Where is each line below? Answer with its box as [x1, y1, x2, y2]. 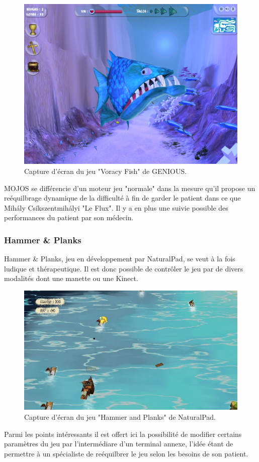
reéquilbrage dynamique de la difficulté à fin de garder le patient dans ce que [4, 193, 241, 203]
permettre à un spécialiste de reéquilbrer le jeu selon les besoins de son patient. [4, 448, 248, 458]
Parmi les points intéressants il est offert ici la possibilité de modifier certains [4, 428, 242, 439]
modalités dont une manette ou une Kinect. [4, 273, 138, 284]
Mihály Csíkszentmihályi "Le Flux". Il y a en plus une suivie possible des [4, 202, 228, 213]
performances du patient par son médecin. [4, 212, 134, 223]
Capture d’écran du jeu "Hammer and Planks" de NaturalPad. [24, 412, 216, 422]
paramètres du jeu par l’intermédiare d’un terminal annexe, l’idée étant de [4, 438, 233, 449]
